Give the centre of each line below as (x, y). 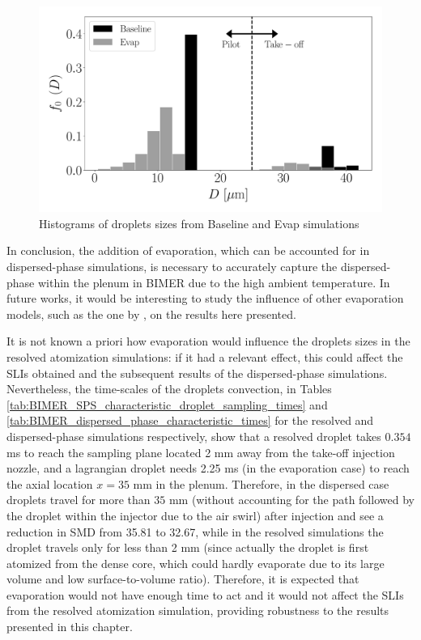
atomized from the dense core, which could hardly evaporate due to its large (196, 563)
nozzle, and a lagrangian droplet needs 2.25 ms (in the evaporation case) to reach (208, 468)
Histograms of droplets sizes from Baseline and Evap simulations (199, 223)
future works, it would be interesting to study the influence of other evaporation (205, 298)
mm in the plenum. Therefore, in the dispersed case (261, 483)
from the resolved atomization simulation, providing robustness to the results (198, 610)
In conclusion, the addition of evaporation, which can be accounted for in (188, 250)
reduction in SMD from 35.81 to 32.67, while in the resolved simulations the (195, 531)
